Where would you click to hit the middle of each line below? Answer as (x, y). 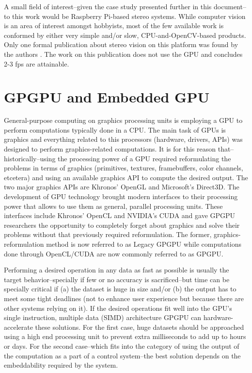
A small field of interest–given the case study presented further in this (108, 6)
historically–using (30, 158)
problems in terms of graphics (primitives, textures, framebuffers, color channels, (124, 168)
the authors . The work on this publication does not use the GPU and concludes (123, 54)
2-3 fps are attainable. (37, 63)
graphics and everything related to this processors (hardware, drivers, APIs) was (123, 139)
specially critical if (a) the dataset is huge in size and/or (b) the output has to (120, 289)
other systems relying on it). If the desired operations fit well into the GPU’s (118, 308)
